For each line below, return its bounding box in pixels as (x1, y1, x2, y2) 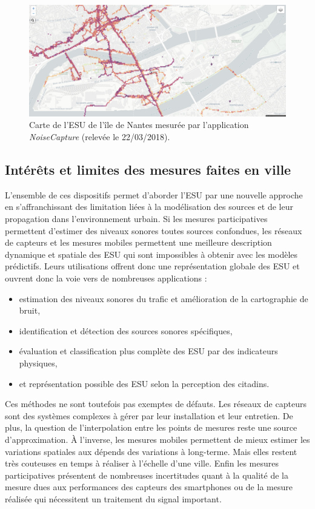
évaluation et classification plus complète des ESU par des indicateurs (19, 345, 278, 357)
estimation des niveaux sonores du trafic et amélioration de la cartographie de (19, 292, 308, 305)
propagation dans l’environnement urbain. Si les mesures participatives (5, 212, 268, 225)
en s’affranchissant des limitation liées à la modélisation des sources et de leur (5, 200, 293, 213)
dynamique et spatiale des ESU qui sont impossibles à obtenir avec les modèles (5, 248, 298, 260)
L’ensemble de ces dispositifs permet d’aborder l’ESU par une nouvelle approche (5, 188, 303, 201)
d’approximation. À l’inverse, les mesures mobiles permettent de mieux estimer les (5, 433, 310, 445)
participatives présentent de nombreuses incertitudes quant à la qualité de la (5, 468, 288, 481)
